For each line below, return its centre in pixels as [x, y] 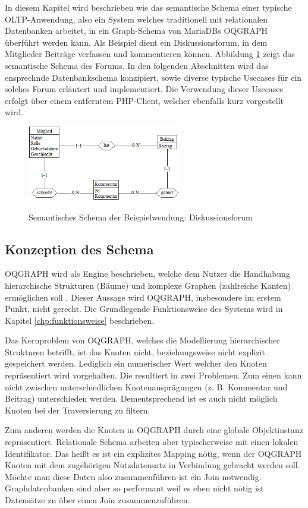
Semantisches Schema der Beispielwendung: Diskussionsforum [141, 217]
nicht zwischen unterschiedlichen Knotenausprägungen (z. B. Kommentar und [146, 386]
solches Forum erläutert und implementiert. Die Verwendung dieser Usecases [144, 89]
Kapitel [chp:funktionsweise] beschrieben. [80, 320]
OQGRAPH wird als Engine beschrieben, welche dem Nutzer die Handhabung [147, 274]
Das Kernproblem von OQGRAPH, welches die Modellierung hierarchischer [142, 340]
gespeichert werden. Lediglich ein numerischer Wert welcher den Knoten [136, 363]
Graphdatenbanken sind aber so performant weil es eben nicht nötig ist [134, 488]
